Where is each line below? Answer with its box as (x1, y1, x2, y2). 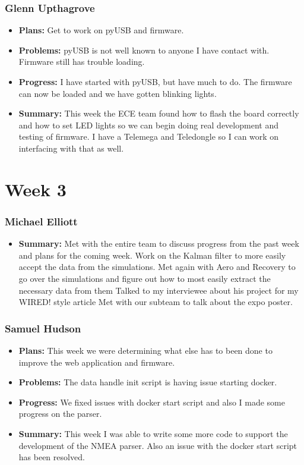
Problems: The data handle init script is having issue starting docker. (18, 376, 277, 388)
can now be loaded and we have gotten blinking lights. (18, 87, 217, 99)
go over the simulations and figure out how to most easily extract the (18, 272, 271, 284)
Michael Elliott (5, 213, 78, 228)
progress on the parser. (18, 407, 102, 420)
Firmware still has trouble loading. (18, 55, 145, 68)
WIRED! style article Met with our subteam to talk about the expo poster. (18, 296, 293, 308)
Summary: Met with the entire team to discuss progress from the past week (18, 237, 299, 250)
